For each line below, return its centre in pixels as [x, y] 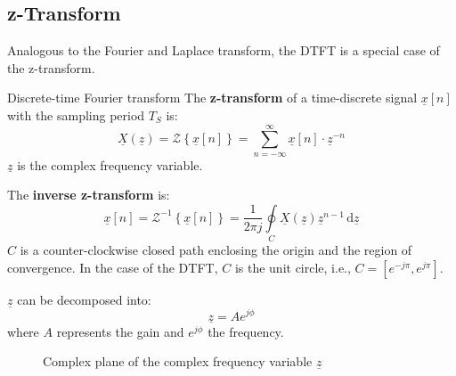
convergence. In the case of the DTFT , [113, 267]
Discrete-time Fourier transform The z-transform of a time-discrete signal [212, 98]
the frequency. [246, 331]
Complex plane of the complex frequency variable [178, 361]
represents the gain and [120, 331]
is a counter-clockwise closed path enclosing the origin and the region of [216, 250]
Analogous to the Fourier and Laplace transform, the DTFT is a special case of [224, 50]
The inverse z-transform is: [89, 195]
